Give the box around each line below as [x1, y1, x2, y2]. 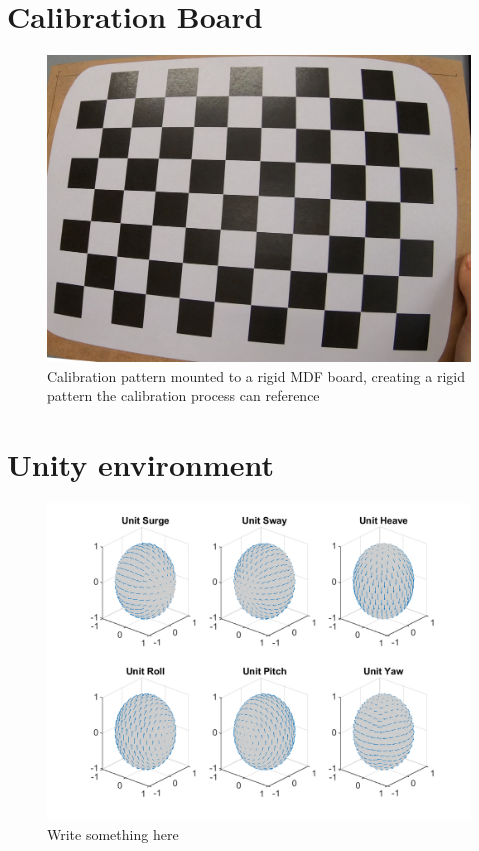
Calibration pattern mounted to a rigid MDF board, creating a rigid [47, 365, 465, 386]
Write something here [47, 824, 179, 845]
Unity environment [7, 443, 274, 484]
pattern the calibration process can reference [47, 385, 320, 406]
